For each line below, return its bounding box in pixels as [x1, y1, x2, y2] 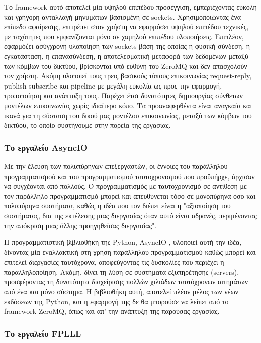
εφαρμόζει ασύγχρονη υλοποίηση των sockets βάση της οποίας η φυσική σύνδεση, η [4, 41, 250, 51]
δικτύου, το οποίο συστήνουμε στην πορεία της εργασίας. [4, 120, 171, 130]
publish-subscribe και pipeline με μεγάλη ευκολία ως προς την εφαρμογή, [4, 80, 222, 91]
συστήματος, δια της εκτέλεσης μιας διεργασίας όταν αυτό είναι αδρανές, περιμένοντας [4, 210, 257, 220]
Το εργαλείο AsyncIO [4, 141, 88, 153]
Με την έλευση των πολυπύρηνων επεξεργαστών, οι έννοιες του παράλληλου [4, 160, 228, 171]
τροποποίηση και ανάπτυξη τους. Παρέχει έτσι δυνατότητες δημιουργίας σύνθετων [4, 90, 243, 101]
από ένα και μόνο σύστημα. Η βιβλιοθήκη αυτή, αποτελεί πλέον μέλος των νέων [4, 286, 238, 297]
